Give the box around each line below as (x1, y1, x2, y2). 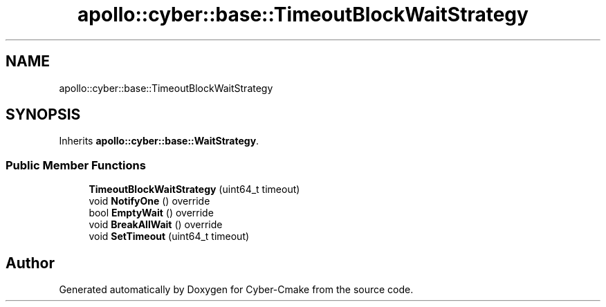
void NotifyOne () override (89, 195, 210, 207)
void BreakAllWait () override (89, 218, 223, 231)
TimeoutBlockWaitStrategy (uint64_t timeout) (89, 183, 300, 196)
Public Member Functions (6, 158, 146, 172)
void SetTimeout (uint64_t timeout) (89, 230, 250, 243)
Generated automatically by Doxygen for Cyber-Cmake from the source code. (59, 283, 414, 296)
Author (6, 254, 55, 272)
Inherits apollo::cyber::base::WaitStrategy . (59, 135, 259, 147)
